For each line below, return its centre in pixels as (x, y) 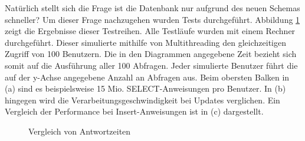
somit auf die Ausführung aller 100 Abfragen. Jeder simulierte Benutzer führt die (151, 65)
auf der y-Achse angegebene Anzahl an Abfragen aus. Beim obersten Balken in (147, 77)
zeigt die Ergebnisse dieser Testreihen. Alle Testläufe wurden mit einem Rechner (150, 31)
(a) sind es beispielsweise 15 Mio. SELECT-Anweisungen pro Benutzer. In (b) (145, 88)
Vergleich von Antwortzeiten (80, 131)
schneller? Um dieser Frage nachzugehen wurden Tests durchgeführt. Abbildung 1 (152, 19)
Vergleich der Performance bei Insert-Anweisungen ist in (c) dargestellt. (134, 111)
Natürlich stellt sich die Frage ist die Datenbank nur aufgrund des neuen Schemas (152, 8)
